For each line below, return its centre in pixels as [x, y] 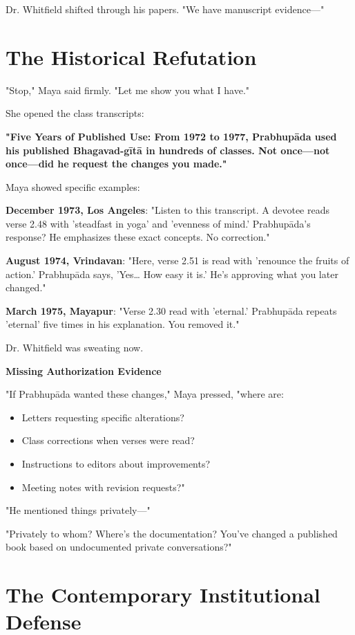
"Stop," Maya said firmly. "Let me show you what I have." [128, 90]
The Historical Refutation [131, 56]
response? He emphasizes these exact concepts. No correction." [138, 237]
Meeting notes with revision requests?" [103, 487]
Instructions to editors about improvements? [116, 463]
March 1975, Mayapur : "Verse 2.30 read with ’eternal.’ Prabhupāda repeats [171, 310]
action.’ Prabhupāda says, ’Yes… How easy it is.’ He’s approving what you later [172, 274]
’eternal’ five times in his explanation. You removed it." [123, 324]
